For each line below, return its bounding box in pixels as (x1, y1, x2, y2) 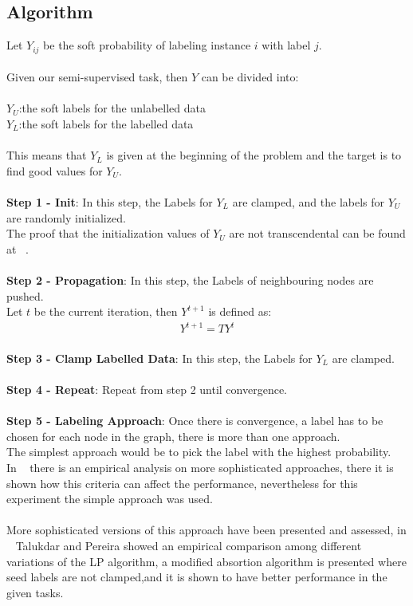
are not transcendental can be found (229, 225, 406, 242)
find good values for (6, 162, 103, 179)
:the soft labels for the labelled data (18, 116, 194, 132)
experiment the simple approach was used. (6, 490, 213, 507)
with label (262, 37, 311, 53)
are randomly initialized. (6, 209, 126, 226)
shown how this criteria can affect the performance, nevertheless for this (6, 474, 358, 491)
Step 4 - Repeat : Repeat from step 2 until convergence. (6, 381, 288, 398)
